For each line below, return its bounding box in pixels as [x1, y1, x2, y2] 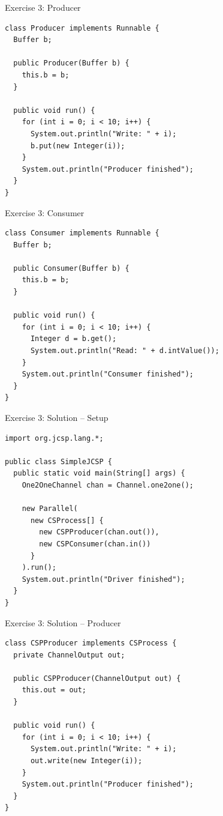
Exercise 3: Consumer [5, 206, 85, 219]
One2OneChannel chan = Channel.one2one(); [22, 480, 194, 489]
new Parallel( [22, 504, 78, 513]
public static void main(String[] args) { [13, 469, 185, 478]
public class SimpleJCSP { [5, 457, 112, 466]
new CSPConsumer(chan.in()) [39, 539, 151, 548]
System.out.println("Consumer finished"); [22, 370, 194, 379]
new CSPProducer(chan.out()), [39, 528, 159, 537]
